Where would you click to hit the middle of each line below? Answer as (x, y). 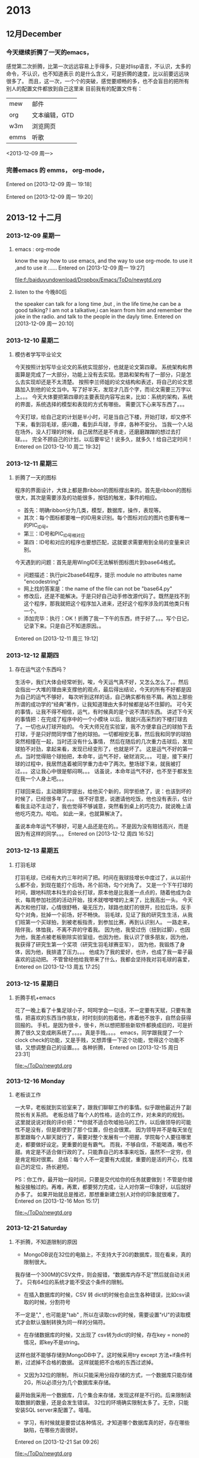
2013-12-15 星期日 (33, 983)
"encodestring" (42, 582)
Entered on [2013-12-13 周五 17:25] (57, 967)
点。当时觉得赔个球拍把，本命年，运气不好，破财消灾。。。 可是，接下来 (101, 757)
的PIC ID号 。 (37, 526)
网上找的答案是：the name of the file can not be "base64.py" (98, 589)
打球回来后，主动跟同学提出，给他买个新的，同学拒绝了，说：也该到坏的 (103, 791)
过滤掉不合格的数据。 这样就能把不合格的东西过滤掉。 (91, 1362)
